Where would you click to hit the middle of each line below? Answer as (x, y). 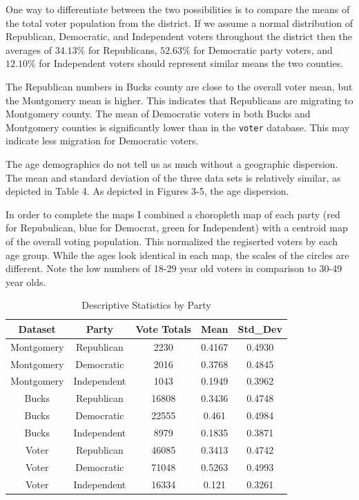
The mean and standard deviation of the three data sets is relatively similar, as (173, 177)
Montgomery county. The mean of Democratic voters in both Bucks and (158, 114)
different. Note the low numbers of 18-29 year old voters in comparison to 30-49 (174, 268)
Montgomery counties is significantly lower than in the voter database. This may (178, 127)
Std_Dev (260, 328)
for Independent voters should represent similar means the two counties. (191, 63)
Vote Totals (163, 328)
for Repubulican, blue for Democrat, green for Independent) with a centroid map (177, 228)
